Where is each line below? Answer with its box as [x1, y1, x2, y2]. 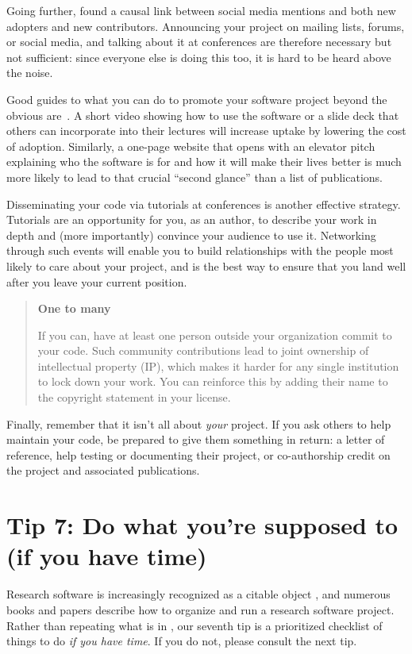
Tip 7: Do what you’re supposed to [6, 509, 399, 541]
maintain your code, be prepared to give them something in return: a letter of [6, 431, 385, 448]
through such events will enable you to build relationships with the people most [6, 242, 394, 259]
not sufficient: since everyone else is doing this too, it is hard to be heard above [6, 48, 391, 65]
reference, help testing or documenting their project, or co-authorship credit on [6, 446, 391, 463]
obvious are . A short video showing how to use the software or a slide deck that [6, 106, 399, 123]
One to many [37, 300, 111, 317]
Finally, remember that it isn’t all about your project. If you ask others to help [6, 415, 391, 432]
